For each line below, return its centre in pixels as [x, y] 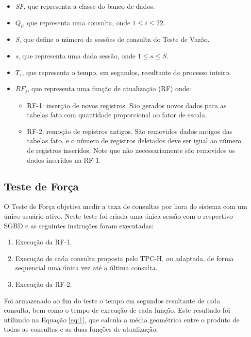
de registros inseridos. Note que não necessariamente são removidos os [131, 150]
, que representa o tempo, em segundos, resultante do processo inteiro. [126, 72]
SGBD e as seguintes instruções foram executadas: [79, 225]
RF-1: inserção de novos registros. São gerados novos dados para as [127, 105]
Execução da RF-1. [44, 242]
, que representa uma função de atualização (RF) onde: [109, 88]
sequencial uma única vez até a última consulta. [86, 268]
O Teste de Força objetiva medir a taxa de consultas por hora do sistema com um [125, 206]
